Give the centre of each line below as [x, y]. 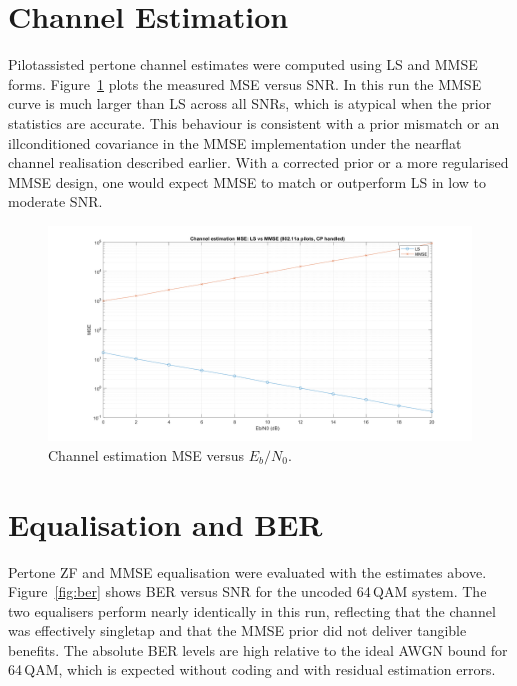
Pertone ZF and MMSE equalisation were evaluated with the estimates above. [247, 571]
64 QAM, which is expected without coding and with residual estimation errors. [252, 669]
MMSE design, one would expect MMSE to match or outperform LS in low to [247, 181]
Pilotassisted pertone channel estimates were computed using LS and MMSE [243, 64]
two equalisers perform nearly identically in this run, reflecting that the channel [252, 610]
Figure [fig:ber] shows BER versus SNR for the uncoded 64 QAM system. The [247, 591]
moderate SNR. [55, 201]
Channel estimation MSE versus [146, 454]
